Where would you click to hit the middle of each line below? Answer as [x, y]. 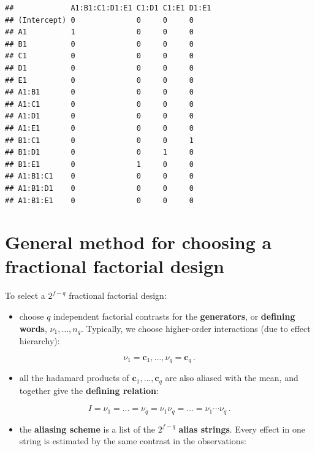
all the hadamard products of [74, 378]
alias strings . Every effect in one [242, 429]
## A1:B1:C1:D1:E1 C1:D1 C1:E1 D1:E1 [108, 8]
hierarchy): [40, 341]
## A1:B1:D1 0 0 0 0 [99, 188]
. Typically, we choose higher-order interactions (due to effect [195, 328]
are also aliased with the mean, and [232, 378]
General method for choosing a [139, 242]
